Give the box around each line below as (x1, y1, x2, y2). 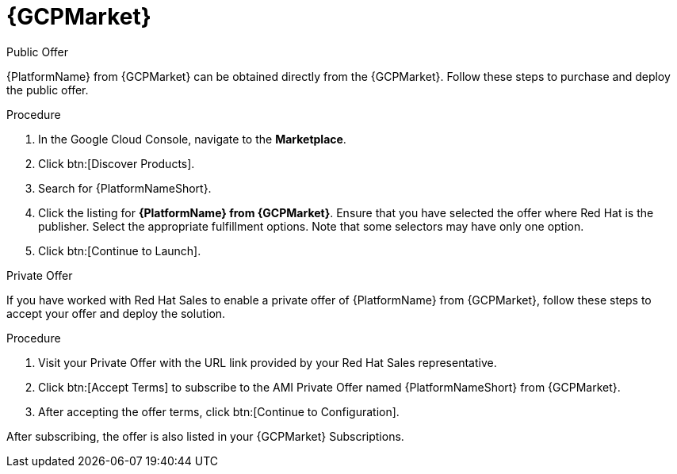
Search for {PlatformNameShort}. (38, 181, 212, 195)
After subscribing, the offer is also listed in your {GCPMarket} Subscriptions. (6, 429, 404, 443)
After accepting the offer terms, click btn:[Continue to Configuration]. (38, 404, 400, 419)
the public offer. (6, 82, 89, 97)
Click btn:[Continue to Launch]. (38, 243, 201, 258)
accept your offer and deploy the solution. (6, 306, 226, 320)
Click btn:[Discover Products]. (38, 156, 195, 170)
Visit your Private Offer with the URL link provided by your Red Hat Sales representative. (38, 355, 497, 369)
